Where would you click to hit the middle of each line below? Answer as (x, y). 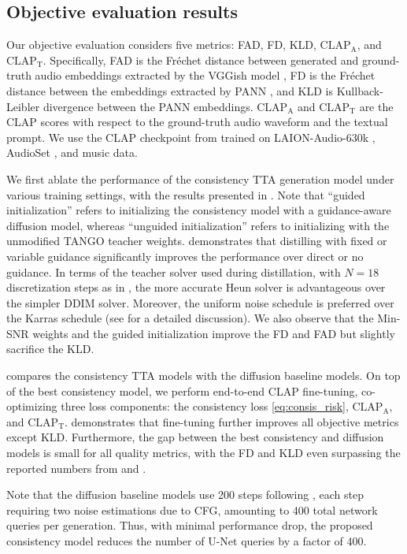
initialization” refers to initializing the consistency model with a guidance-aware (199, 210)
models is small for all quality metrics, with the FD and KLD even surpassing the (203, 453)
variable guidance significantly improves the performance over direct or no (185, 256)
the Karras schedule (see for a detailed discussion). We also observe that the (190, 318)
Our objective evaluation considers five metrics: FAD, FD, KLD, (161, 45)
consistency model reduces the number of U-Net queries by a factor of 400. (187, 541)
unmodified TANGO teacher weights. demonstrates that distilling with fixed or (197, 241)
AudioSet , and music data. (72, 152)
